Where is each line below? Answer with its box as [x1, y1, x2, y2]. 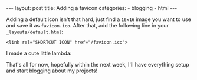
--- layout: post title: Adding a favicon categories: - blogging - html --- [6, 5, 178, 11]
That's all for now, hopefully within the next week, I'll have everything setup [6, 61, 190, 68]
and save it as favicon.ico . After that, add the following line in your [6, 22, 169, 29]
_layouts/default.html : [6, 28, 64, 35]
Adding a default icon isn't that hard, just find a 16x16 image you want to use [6, 16, 192, 23]
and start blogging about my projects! [6, 67, 98, 74]
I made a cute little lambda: [6, 50, 72, 57]
